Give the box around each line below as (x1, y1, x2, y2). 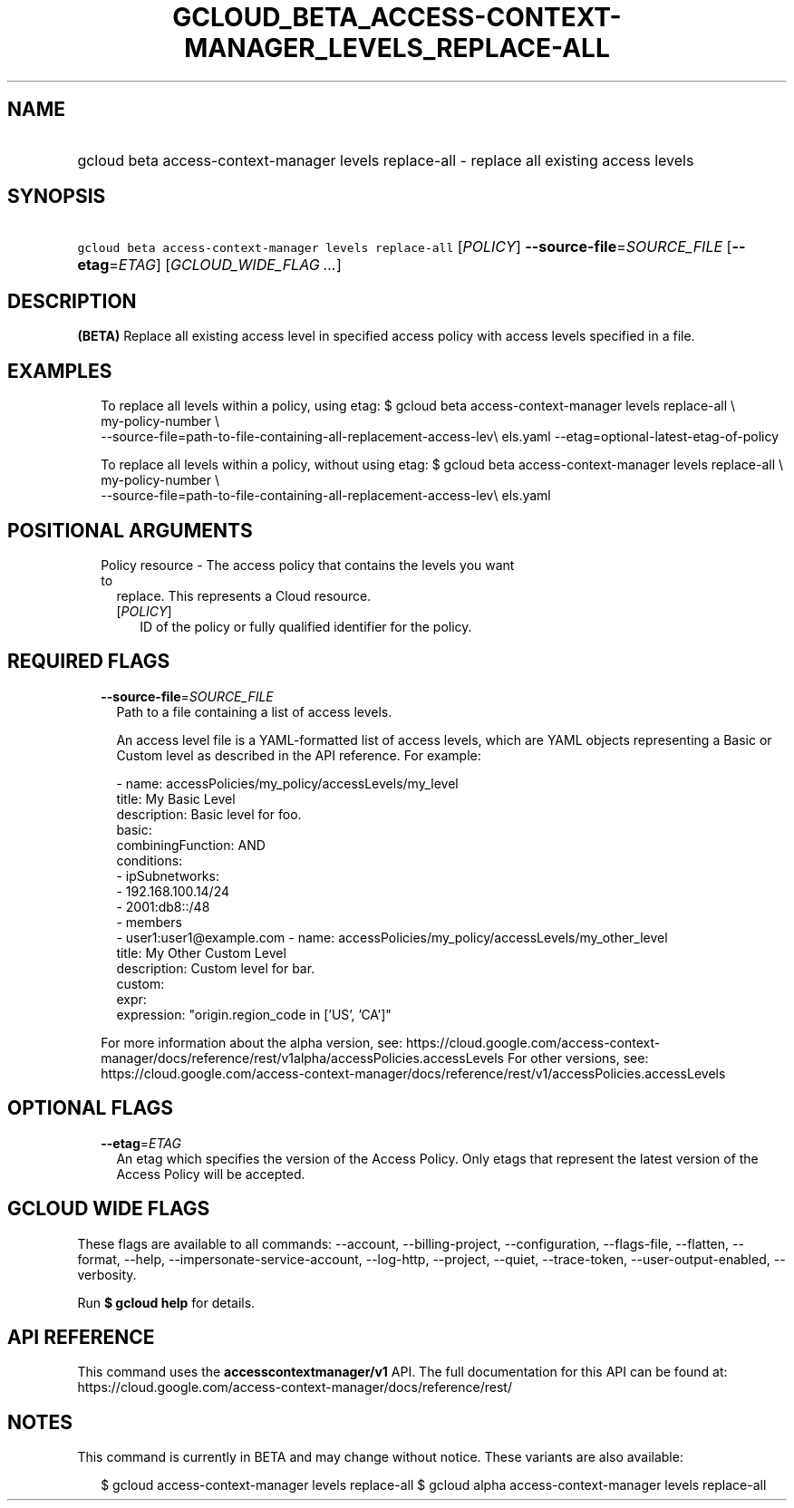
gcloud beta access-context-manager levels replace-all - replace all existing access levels (77, 150, 694, 169)
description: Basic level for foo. (116, 806, 302, 822)
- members (116, 913, 182, 930)
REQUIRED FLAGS (7, 650, 170, 673)
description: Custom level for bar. (116, 960, 315, 976)
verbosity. (77, 1266, 137, 1282)
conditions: (116, 852, 183, 868)
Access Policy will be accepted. (116, 1165, 305, 1182)
